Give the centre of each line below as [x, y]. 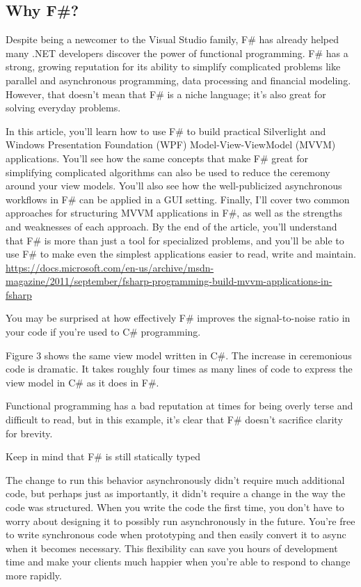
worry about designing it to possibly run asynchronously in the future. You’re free [180, 521]
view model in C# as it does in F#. [82, 382]
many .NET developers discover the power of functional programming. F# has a [177, 53]
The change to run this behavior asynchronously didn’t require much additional [175, 479]
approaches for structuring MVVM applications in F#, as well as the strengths [174, 213]
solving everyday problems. [63, 108]
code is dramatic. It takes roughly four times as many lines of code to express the [179, 369]
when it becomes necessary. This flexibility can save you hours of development [172, 548]
